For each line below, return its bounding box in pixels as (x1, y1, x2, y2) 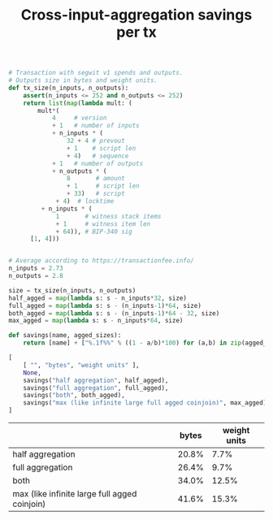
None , (23, 368, 42, 377)
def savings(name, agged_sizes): (8, 331, 122, 340)
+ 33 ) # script (66, 189, 126, 198)
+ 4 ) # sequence (66, 152, 129, 160)
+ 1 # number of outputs (51, 159, 144, 167)
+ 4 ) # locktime (55, 197, 115, 206)
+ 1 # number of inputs (51, 122, 140, 130)
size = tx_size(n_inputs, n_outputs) (8, 286, 136, 294)
